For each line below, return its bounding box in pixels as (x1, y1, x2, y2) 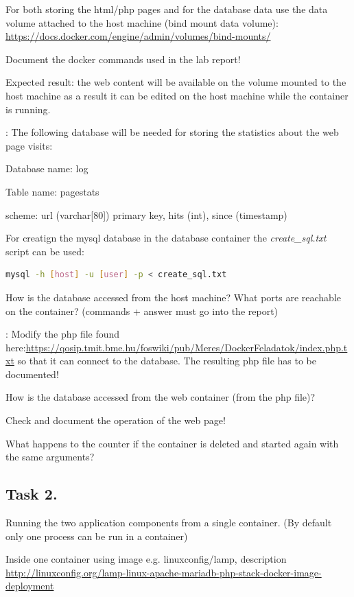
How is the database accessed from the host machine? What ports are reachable (5, 290, 341, 304)
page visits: (5, 138, 53, 152)
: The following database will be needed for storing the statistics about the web (5, 125, 339, 139)
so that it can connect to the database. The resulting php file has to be (17, 353, 317, 368)
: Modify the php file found (5, 327, 120, 341)
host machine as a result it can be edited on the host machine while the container (5, 88, 349, 102)
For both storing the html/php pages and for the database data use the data (5, 2, 328, 16)
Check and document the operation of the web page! (5, 413, 226, 428)
